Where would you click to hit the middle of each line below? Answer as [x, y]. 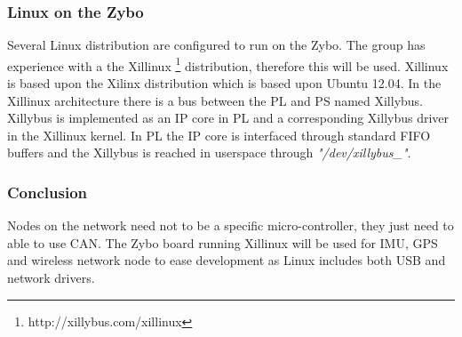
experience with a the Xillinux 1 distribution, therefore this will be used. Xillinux [228, 64]
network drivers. [51, 278]
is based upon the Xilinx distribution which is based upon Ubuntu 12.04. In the [224, 83]
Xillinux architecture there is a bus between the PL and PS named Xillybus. [215, 100]
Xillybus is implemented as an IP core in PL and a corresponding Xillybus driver [228, 118]
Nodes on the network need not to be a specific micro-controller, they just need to [231, 225]
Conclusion [47, 192]
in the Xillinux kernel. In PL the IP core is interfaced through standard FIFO [219, 135]
